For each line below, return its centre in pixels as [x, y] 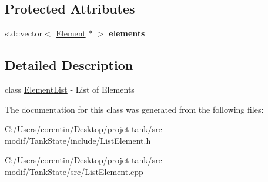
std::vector [24, 33]
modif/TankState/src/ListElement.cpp [74, 171]
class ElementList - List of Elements [70, 89]
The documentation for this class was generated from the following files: [134, 109]
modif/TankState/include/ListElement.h [78, 140]
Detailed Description [69, 65]
